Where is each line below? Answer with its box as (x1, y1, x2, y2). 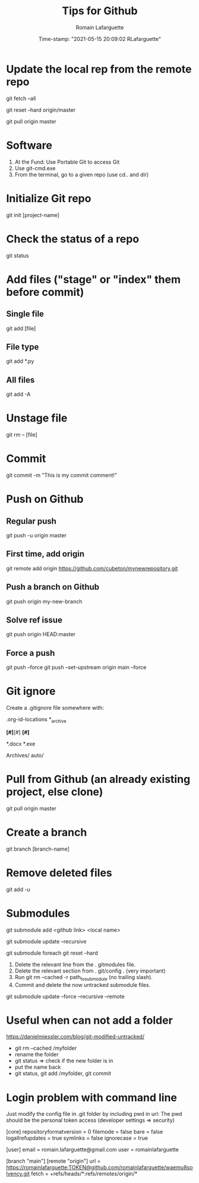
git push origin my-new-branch (6, 597, 83, 605)
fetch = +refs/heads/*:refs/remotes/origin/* (31, 1170, 138, 1178)
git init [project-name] (6, 211, 59, 218)
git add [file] (6, 325, 36, 332)
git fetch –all (6, 95, 36, 102)
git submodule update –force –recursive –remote (6, 993, 125, 1000)
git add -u (6, 886, 31, 893)
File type (6, 342, 39, 352)
